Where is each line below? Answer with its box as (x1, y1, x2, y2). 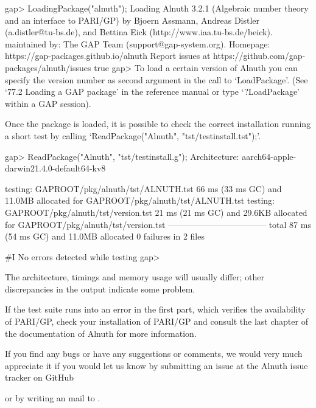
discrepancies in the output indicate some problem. (5, 282, 195, 295)
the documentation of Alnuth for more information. (5, 327, 197, 339)
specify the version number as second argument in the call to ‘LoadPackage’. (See (5, 73, 308, 86)
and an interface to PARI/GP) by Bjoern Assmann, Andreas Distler (5, 13, 260, 26)
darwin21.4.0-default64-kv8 (5, 162, 106, 175)
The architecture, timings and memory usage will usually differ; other (5, 271, 264, 283)
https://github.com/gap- (213, 49, 306, 62)
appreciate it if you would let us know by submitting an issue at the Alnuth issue (5, 359, 308, 372)
